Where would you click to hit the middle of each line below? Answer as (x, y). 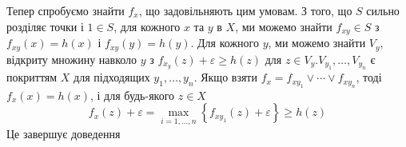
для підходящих (112, 77)
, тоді (369, 77)
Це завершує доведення (64, 133)
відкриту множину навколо (72, 59)
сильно (383, 10)
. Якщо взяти (225, 77)
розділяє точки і (45, 26)
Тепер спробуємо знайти (66, 10)
